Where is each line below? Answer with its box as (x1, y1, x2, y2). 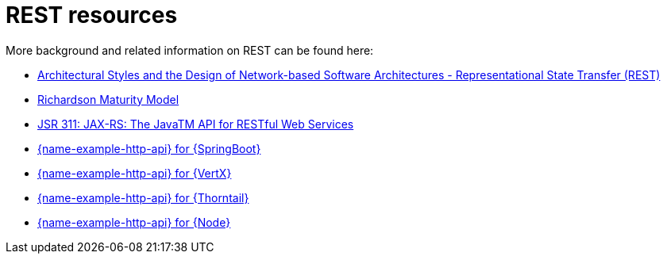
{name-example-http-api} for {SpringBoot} (37, 141, 261, 155)
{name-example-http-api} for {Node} (37, 215, 231, 229)
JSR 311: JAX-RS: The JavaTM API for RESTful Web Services (37, 117, 354, 131)
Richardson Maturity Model (37, 92, 179, 106)
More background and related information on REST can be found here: (6, 43, 374, 57)
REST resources (6, 2, 178, 29)
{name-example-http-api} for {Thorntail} (37, 190, 249, 205)
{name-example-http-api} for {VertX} (37, 166, 232, 180)
